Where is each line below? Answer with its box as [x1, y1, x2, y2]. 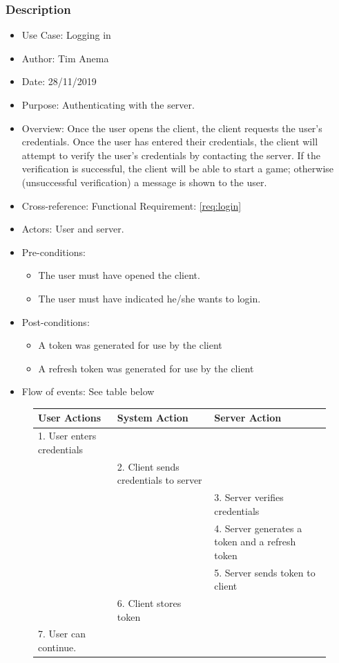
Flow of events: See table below [21, 384, 155, 399]
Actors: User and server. [21, 221, 124, 236]
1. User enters [38, 428, 97, 443]
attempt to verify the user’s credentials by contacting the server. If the [21, 147, 320, 162]
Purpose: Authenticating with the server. [21, 98, 195, 111]
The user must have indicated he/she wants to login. [38, 291, 261, 305]
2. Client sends [117, 459, 180, 473]
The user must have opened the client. [38, 268, 200, 282]
